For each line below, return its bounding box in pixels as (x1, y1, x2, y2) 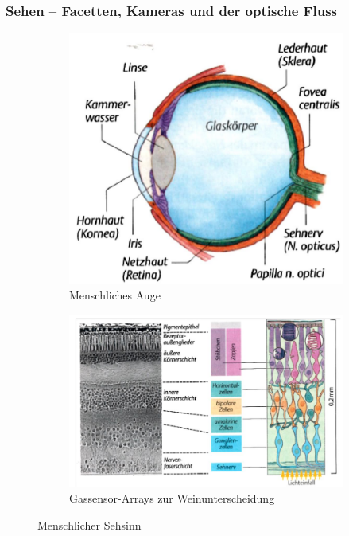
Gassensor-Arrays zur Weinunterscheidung (69, 490, 275, 507)
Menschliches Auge (69, 286, 161, 303)
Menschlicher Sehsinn (37, 516, 142, 533)
